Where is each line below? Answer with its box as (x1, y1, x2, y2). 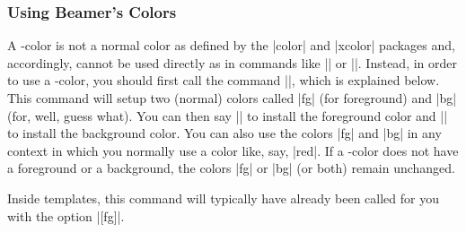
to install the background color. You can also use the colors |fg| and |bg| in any (7, 124, 442, 142)
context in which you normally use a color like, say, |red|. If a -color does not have (7, 141, 459, 159)
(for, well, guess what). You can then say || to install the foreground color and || (7, 106, 448, 125)
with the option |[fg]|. (7, 206, 125, 225)
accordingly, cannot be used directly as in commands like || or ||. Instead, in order (7, 53, 458, 72)
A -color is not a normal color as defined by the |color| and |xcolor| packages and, (7, 36, 455, 55)
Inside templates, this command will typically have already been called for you (7, 188, 439, 207)
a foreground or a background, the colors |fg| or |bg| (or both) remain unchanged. (7, 159, 456, 177)
